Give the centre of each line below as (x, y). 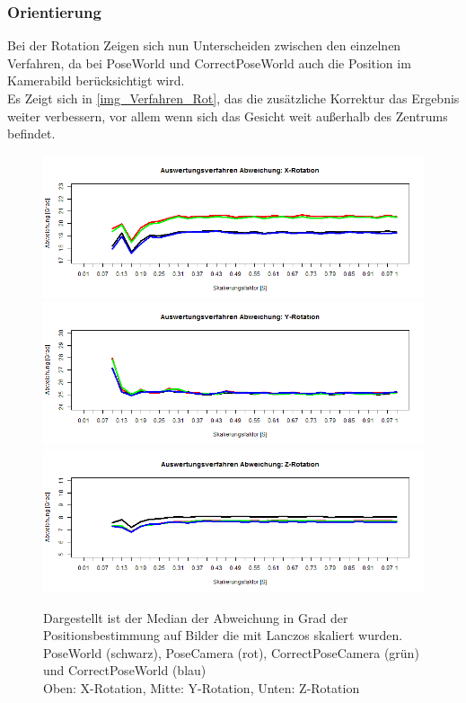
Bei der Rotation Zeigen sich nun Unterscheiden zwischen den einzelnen (204, 45)
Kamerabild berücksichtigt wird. (96, 80)
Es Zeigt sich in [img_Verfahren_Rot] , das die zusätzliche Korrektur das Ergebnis (233, 98)
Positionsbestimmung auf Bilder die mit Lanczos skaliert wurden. (223, 635)
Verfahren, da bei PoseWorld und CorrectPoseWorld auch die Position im (209, 62)
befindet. (31, 133)
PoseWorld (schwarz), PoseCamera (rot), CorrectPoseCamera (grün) (231, 652)
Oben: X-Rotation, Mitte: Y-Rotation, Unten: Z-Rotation (202, 687)
